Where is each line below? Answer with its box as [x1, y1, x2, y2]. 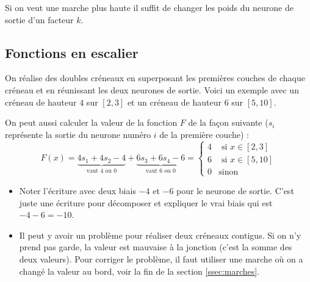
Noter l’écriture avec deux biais [19, 184, 136, 197]
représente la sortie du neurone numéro [5, 128, 151, 140]
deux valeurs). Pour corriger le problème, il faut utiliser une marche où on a [19, 252, 303, 265]
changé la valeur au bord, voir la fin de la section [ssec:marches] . [19, 264, 260, 277]
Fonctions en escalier [5, 43, 139, 62]
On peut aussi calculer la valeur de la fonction [5, 116, 178, 129]
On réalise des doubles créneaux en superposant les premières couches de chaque [5, 71, 305, 84]
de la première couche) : [159, 128, 249, 140]
